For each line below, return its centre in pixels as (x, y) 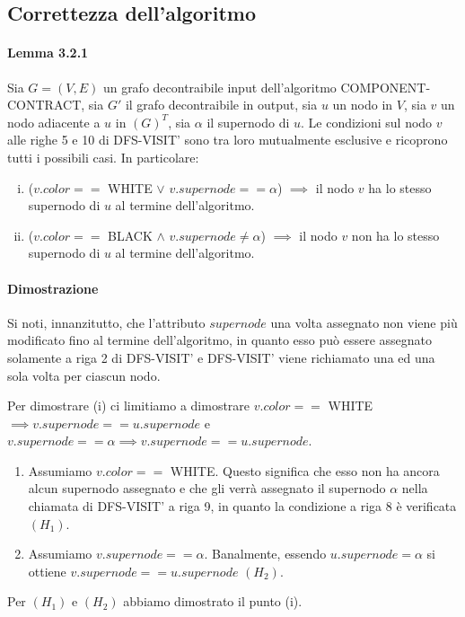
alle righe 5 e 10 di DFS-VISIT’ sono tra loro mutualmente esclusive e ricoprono (228, 140)
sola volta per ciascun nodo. (84, 375)
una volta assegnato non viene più (364, 322)
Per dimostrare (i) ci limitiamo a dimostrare (129, 405)
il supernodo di (248, 122)
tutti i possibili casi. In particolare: (103, 157)
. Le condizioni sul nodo (366, 122)
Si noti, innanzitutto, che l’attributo (106, 322)
